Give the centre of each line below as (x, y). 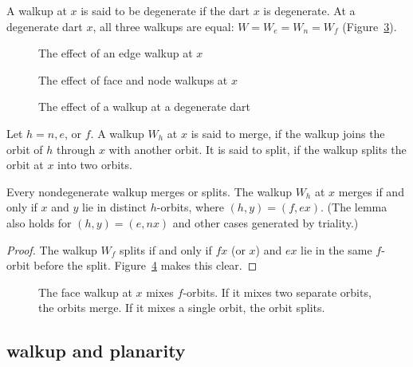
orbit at (25, 165)
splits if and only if (166, 249)
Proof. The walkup (52, 249)
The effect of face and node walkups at (133, 79)
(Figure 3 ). (370, 26)
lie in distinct (115, 207)
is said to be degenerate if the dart (165, 10)
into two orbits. (95, 165)
